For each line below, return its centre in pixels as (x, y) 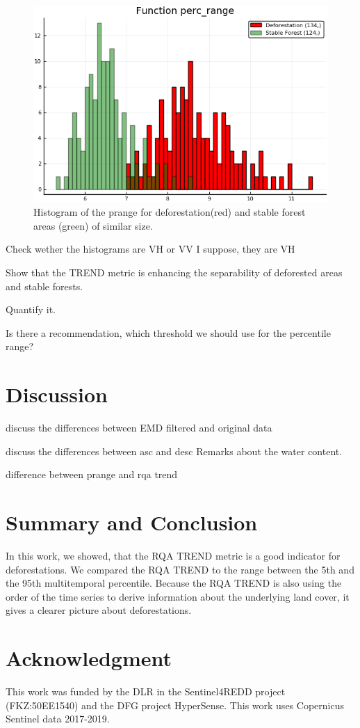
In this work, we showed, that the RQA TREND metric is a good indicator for (173, 556)
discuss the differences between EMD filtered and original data (139, 428)
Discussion (57, 394)
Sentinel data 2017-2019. (58, 719)
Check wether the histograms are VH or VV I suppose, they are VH (150, 249)
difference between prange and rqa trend (92, 474)
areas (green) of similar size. (93, 225)
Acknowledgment (89, 658)
